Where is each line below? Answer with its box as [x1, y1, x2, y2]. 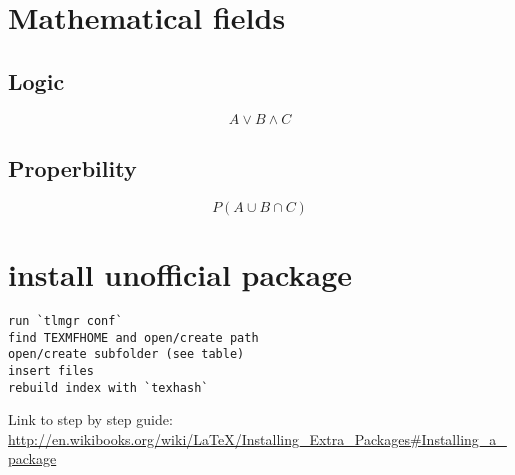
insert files [8, 363, 94, 378]
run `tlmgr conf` [8, 313, 123, 328]
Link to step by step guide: [8, 409, 173, 430]
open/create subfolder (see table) [8, 347, 245, 362]
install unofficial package [8, 253, 353, 294]
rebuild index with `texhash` [8, 380, 209, 395]
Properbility [8, 152, 137, 183]
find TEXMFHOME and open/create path [8, 330, 259, 345]
